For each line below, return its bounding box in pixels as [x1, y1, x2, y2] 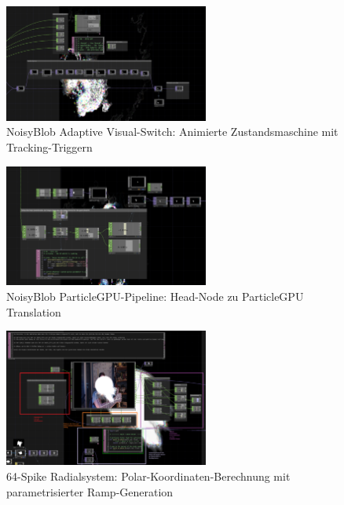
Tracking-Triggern [6, 139, 93, 155]
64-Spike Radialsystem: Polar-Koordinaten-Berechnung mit [6, 467, 291, 484]
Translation [6, 303, 61, 320]
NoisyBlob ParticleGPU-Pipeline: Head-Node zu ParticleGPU [6, 287, 304, 304]
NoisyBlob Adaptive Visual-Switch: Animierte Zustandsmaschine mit [6, 123, 339, 140]
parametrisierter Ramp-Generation [6, 483, 174, 500]
